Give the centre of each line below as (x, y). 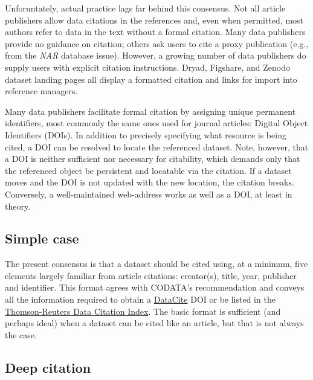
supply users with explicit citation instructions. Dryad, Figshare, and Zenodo (148, 67)
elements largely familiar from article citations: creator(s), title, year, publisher (151, 275)
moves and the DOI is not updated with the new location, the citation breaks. (150, 182)
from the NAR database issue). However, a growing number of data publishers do (156, 55)
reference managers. (41, 91)
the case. (21, 334)
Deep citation (48, 367)
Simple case (42, 238)
